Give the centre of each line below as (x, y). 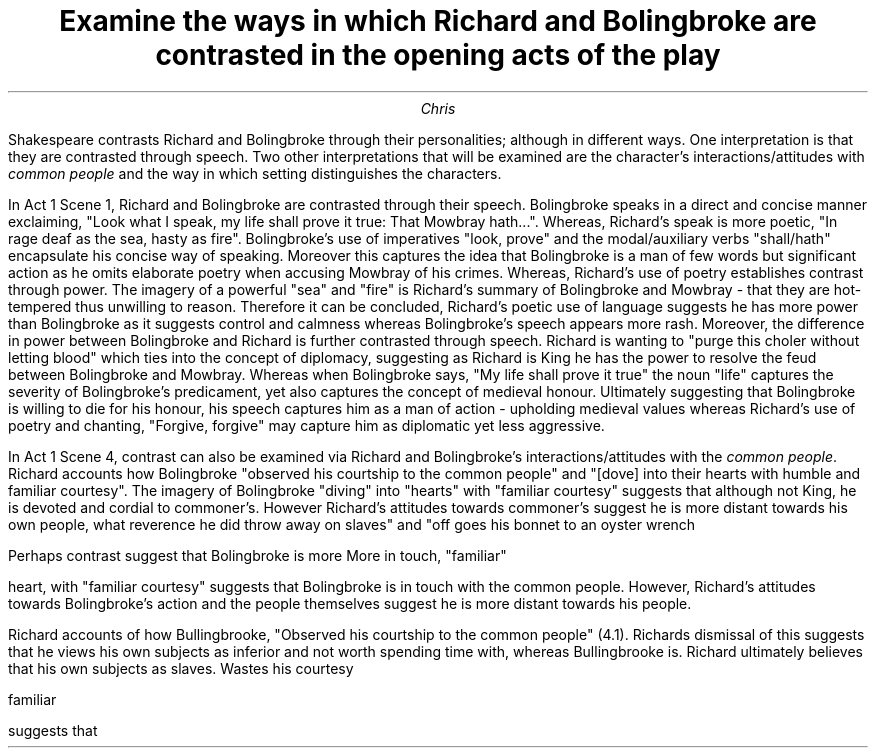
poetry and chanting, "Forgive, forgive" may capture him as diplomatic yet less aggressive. (306, 425)
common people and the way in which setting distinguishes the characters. (255, 173)
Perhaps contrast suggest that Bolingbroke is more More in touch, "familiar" (257, 555)
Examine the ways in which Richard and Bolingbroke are (438, 21)
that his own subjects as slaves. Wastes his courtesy (181, 668)
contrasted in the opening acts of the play (438, 55)
